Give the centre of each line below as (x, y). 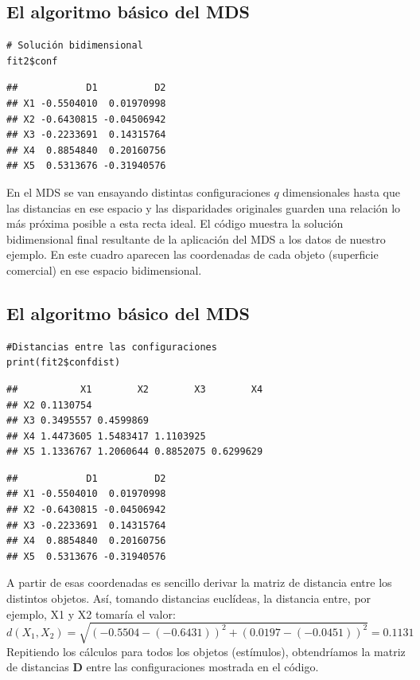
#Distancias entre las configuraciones (112, 347)
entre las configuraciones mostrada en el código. (202, 667)
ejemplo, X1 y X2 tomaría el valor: (91, 614)
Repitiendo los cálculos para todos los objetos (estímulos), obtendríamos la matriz (206, 651)
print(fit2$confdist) (64, 363)
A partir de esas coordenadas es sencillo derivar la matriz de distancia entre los (199, 582)
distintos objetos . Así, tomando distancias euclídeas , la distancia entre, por (189, 598)
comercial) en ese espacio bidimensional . (104, 270)
